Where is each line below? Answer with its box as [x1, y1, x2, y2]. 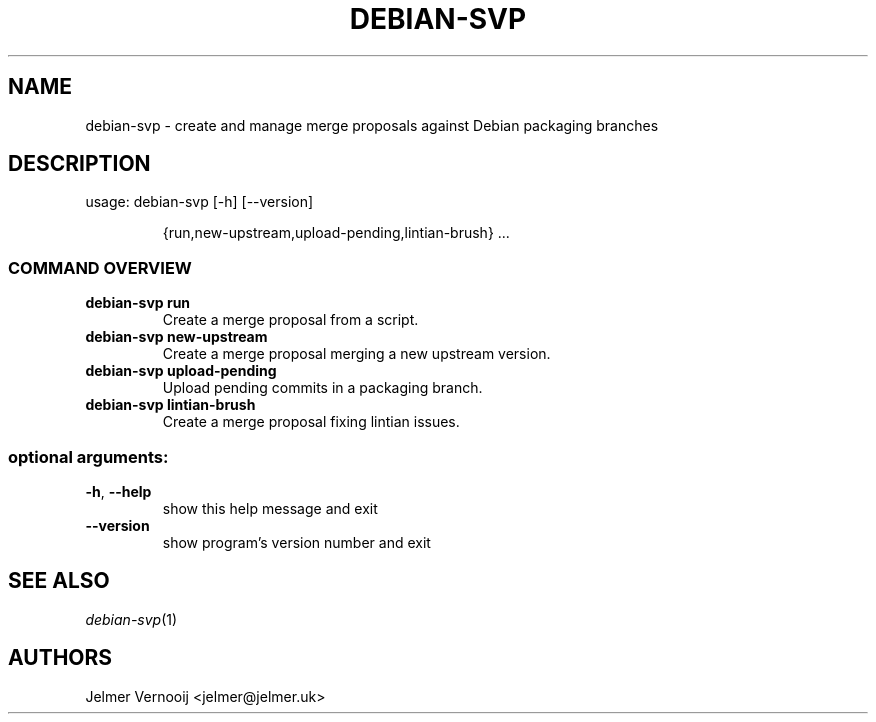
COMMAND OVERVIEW [8, 257, 192, 278]
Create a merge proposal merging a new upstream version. [162, 345, 551, 363]
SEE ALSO [8, 568, 110, 594]
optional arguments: [8, 446, 169, 467]
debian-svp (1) [85, 610, 178, 628]
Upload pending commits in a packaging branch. [162, 379, 483, 397]
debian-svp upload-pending [85, 362, 277, 380]
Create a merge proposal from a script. [162, 311, 419, 329]
